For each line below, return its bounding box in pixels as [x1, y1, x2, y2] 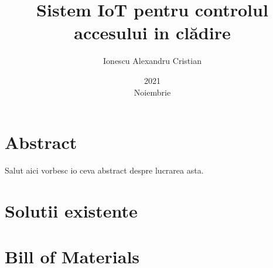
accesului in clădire [74, 21, 231, 45]
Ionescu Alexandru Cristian [103, 55, 202, 67]
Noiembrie [134, 86, 171, 98]
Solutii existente [5, 198, 138, 222]
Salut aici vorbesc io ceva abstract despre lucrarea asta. [5, 164, 204, 177]
